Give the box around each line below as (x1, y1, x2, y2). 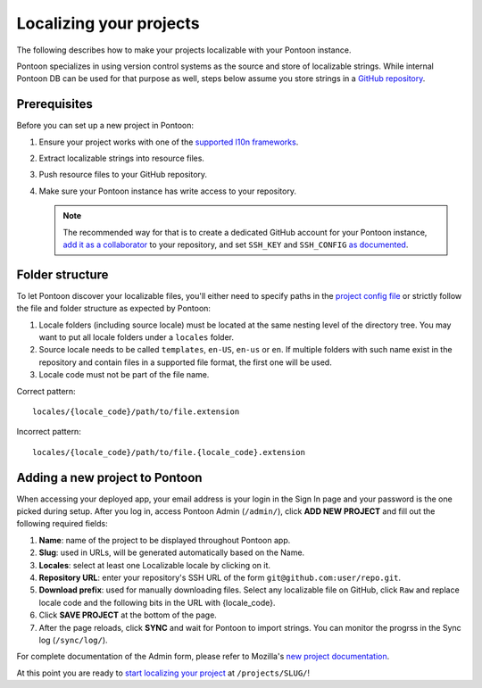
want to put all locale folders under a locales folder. (38, 332, 234, 343)
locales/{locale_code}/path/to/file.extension (32, 407, 240, 417)
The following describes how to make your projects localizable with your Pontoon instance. (16, 45, 352, 55)
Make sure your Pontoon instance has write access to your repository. (38, 186, 296, 196)
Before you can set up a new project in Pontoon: (16, 120, 195, 131)
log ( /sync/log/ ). (38, 634, 108, 645)
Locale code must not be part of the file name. (38, 369, 210, 380)
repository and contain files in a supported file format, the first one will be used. (38, 357, 332, 368)
